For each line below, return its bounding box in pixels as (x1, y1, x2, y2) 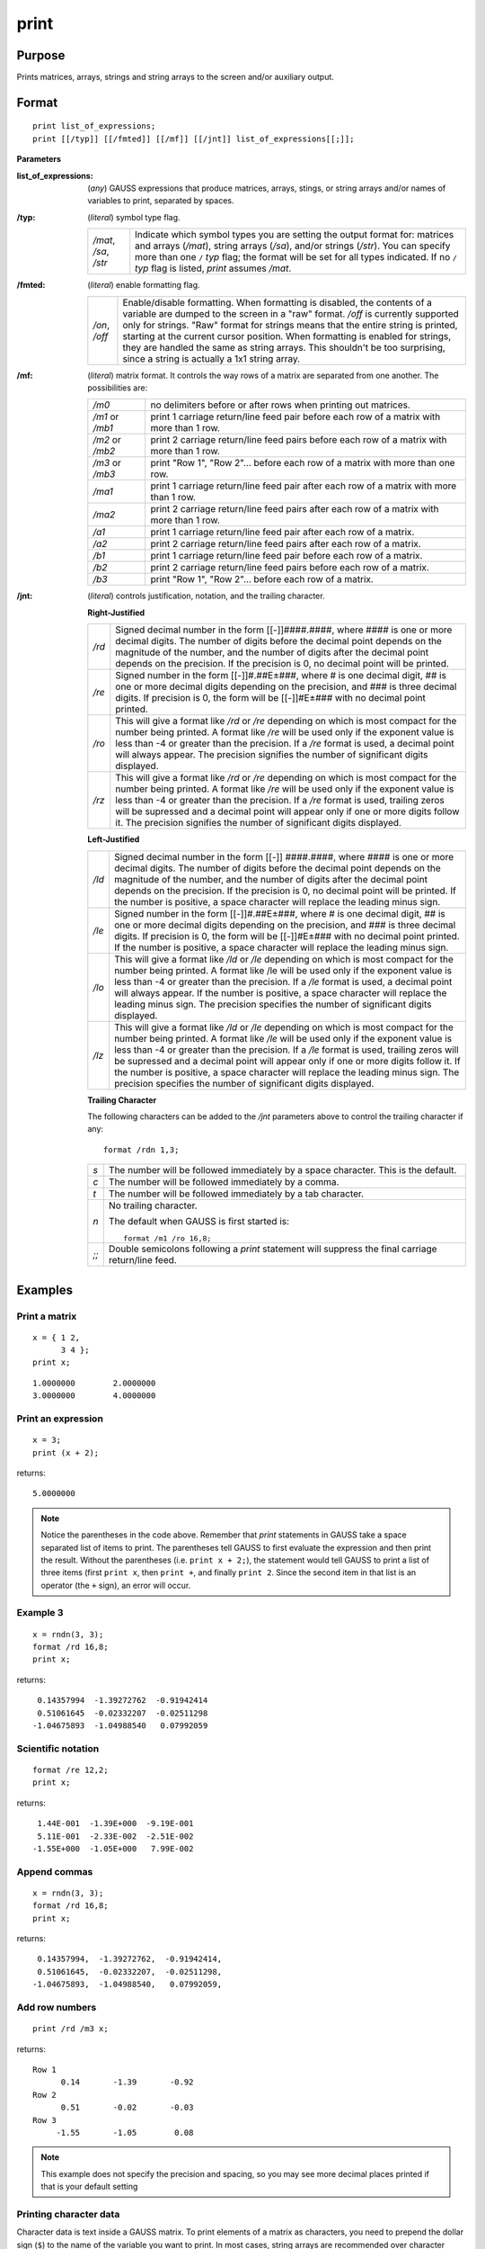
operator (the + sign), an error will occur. (40, 1580, 191, 1590)
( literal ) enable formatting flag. (87, 280, 201, 291)
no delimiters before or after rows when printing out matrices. (150, 399, 410, 411)
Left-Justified (87, 834, 140, 845)
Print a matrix (16, 1310, 77, 1322)
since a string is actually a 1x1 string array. (122, 352, 301, 364)
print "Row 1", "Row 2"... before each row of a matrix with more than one (150, 457, 455, 470)
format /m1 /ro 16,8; (122, 1233, 212, 1243)
